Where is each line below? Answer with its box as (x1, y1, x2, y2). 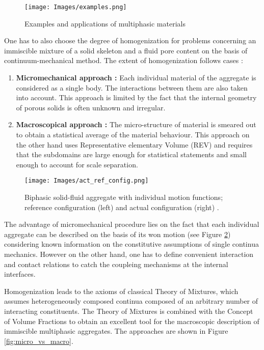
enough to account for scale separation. (16, 159, 138, 169)
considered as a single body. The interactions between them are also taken (16, 82, 248, 93)
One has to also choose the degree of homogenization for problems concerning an (4, 35, 256, 46)
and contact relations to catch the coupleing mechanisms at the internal (4, 258, 228, 269)
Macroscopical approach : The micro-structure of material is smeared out (16, 119, 256, 130)
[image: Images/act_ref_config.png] (24, 177, 149, 185)
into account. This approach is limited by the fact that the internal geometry (16, 92, 257, 103)
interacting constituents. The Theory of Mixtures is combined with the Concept (4, 305, 253, 316)
